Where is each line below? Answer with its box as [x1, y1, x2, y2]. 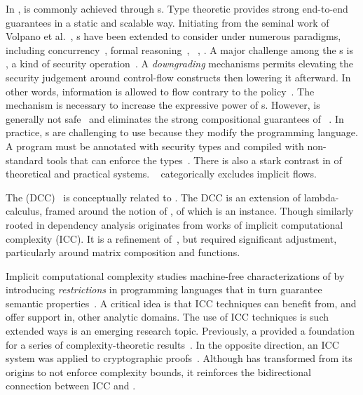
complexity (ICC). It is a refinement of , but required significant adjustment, [6, 231, 337, 246]
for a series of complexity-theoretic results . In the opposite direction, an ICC [6, 337, 339, 352]
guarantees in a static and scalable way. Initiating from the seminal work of [6, 15, 329, 29]
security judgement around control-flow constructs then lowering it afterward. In [6, 69, 351, 84]
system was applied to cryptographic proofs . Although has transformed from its [6, 351, 352, 366]
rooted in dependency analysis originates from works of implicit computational [6, 217, 343, 232]
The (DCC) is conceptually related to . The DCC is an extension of [6, 189, 301, 204]
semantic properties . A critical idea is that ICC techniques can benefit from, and [6, 295, 357, 310]
